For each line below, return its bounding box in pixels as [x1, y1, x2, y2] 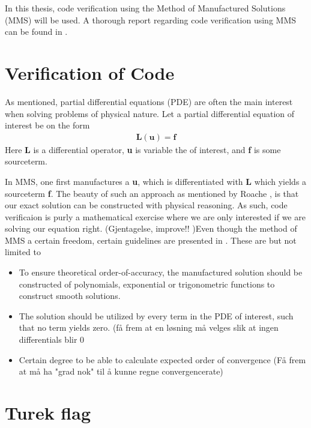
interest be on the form [5, 119, 90, 131]
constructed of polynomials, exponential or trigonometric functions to [19, 277, 275, 290]
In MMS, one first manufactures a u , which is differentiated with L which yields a [5, 175, 307, 187]
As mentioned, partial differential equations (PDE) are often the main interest [5, 95, 293, 107]
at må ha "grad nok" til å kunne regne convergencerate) [19, 365, 223, 378]
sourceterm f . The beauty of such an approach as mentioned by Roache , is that [5, 187, 299, 199]
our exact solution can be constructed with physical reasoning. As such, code [5, 199, 288, 211]
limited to [5, 246, 41, 258]
